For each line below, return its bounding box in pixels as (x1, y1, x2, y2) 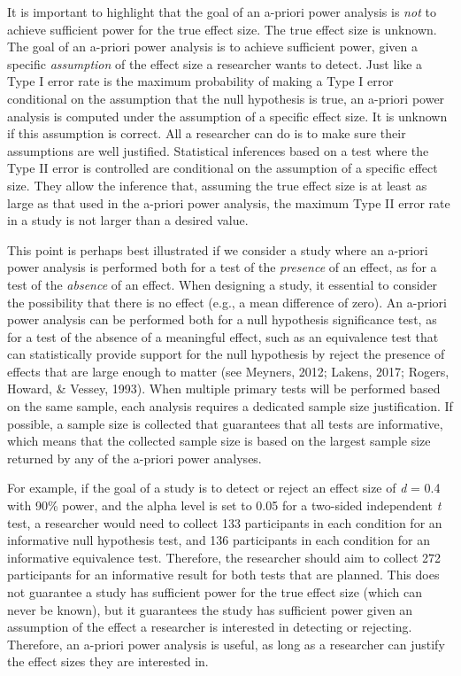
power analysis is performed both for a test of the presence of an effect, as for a (7, 258, 437, 276)
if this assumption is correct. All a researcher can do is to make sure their (7, 124, 406, 143)
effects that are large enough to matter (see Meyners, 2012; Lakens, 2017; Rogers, (7, 361, 449, 380)
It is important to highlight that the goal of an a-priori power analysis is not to (7, 3, 436, 20)
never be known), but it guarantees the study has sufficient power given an (7, 600, 413, 618)
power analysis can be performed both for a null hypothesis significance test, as (7, 310, 437, 329)
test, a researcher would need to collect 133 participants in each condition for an (7, 513, 442, 532)
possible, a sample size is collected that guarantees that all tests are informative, (7, 414, 443, 432)
